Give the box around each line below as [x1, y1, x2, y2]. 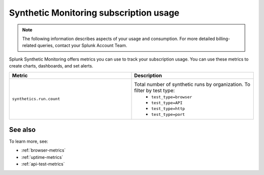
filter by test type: [134, 87, 175, 94]
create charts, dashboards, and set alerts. [9, 63, 93, 69]
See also [9, 125, 36, 134]
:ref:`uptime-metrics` [21, 154, 64, 160]
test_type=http [151, 106, 185, 111]
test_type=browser [151, 94, 193, 100]
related [22, 43, 37, 48]
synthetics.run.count [12, 96, 61, 101]
